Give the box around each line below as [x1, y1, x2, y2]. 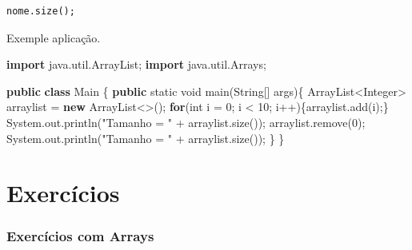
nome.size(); [6, 6, 75, 17]
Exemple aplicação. [6, 29, 101, 46]
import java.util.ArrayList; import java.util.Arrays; [6, 56, 266, 73]
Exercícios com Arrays [6, 226, 154, 246]
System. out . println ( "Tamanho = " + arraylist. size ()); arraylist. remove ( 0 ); [6, 113, 366, 130]
